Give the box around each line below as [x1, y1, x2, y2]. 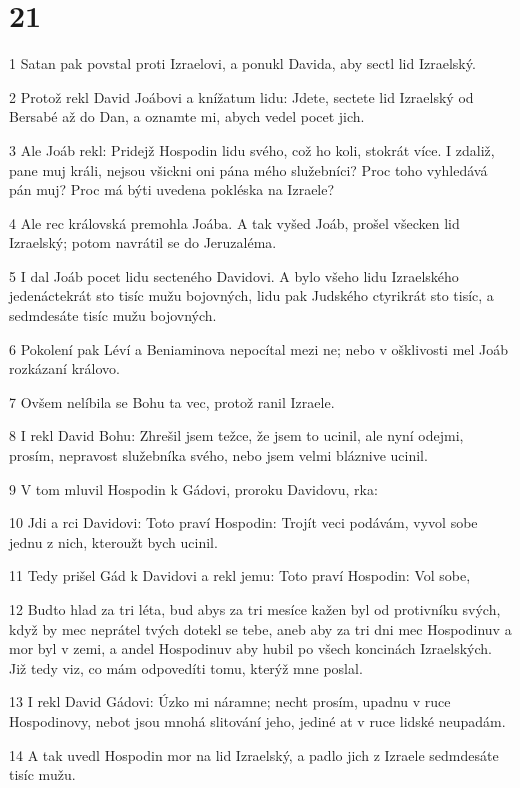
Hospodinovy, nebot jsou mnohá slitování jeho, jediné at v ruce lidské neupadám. [9, 710, 506, 731]
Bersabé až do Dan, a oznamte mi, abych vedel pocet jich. [9, 106, 365, 127]
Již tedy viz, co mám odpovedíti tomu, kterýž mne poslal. [9, 657, 363, 678]
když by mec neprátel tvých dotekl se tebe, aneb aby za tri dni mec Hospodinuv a [9, 618, 512, 639]
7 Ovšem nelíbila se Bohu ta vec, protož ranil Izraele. [9, 391, 335, 412]
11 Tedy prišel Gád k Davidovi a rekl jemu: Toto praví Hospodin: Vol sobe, [9, 565, 471, 586]
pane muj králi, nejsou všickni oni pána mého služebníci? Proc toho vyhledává [9, 159, 488, 180]
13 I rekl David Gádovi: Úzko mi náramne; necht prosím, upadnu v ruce [9, 691, 451, 712]
